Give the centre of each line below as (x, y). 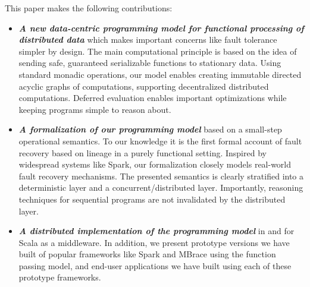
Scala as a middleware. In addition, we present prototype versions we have (154, 242)
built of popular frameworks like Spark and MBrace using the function (147, 254)
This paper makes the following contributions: (89, 8)
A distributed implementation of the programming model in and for (156, 231)
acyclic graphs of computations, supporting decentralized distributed (144, 86)
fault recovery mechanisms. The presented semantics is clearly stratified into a (161, 176)
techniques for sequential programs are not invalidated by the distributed (152, 199)
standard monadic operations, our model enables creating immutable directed (160, 74)
